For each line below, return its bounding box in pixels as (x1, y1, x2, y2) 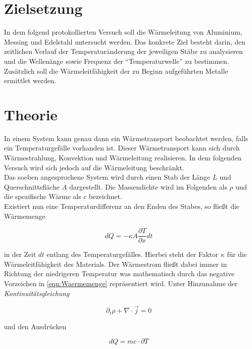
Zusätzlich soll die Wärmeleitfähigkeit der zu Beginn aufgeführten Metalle (4, 65, 228, 76)
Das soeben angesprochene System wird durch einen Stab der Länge (4, 172, 210, 182)
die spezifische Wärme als (4, 191, 81, 201)
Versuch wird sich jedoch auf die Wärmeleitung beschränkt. (4, 162, 185, 172)
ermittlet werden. (4, 75, 56, 86)
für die (227, 249, 247, 259)
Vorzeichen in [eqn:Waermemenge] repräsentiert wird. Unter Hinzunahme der (4, 278, 238, 288)
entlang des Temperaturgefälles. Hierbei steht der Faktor (47, 249, 219, 259)
